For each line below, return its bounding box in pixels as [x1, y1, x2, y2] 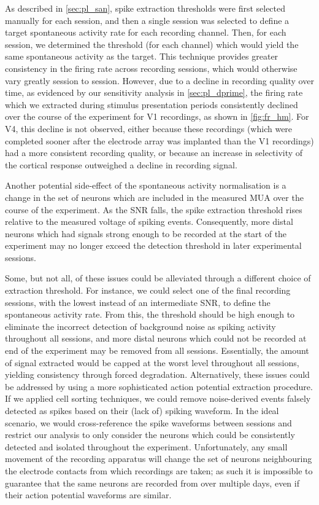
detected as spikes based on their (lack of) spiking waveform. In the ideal [5, 404, 279, 417]
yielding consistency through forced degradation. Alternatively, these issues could [5, 368, 310, 381]
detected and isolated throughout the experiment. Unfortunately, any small [5, 440, 288, 453]
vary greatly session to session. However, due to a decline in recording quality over [5, 74, 314, 87]
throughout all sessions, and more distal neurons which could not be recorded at [5, 332, 307, 345]
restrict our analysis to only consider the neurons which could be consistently [5, 428, 295, 441]
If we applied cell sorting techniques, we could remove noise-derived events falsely [5, 392, 311, 405]
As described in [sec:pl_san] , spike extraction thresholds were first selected [5, 2, 286, 14]
